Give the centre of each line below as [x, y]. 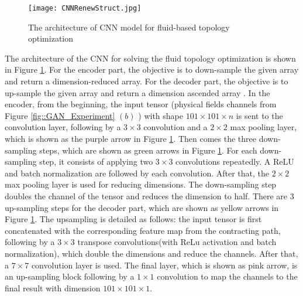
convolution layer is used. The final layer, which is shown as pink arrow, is [164, 265]
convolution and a [175, 127]
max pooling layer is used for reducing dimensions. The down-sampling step [141, 184]
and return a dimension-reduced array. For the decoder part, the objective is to [147, 81]
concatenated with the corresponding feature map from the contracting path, [143, 230]
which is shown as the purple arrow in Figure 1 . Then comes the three [130, 138]
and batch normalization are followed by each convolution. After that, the [137, 173]
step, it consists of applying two [96, 161]
